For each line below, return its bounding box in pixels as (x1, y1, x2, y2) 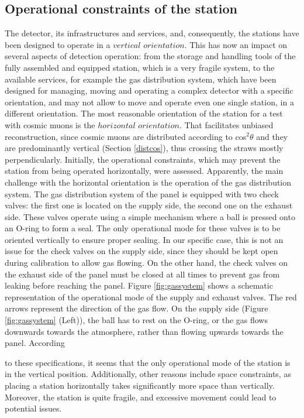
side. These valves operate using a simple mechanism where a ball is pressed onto (5, 210, 295, 222)
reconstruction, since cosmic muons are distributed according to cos (5, 130, 247, 142)
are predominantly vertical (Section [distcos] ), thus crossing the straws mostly (5, 142, 284, 154)
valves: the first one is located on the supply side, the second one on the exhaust (5, 199, 293, 211)
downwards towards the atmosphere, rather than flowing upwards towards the (5, 325, 284, 337)
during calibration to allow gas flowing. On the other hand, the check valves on (5, 256, 288, 269)
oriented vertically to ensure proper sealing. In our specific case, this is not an (5, 233, 284, 245)
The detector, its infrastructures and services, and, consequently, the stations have (5, 27, 299, 39)
